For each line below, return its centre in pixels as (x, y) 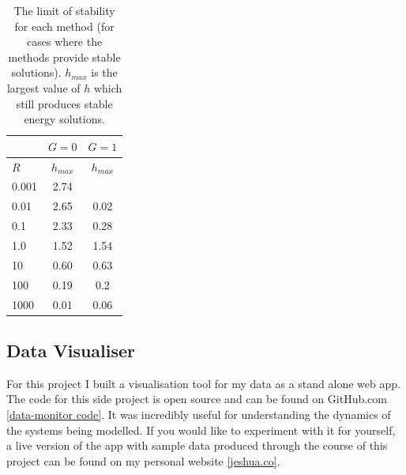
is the (104, 72)
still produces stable (64, 103)
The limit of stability (64, 10)
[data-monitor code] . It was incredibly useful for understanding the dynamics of (199, 414)
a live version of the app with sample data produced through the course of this (197, 445)
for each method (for (64, 26)
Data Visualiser (71, 350)
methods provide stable (64, 57)
